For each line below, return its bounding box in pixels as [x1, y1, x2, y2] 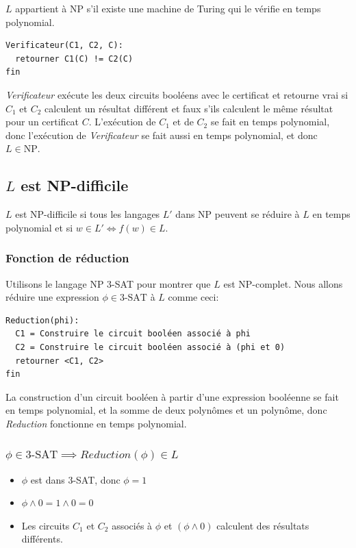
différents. [21, 532, 63, 546]
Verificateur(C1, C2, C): [5, 40, 123, 51]
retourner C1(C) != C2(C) [15, 53, 133, 64]
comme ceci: [168, 290, 219, 304]
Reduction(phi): [5, 315, 79, 325]
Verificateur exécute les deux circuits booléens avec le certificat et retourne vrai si [5, 87, 348, 101]
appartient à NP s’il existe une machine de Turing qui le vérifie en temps [15, 1, 321, 15]
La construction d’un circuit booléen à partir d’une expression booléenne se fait [5, 389, 339, 403]
